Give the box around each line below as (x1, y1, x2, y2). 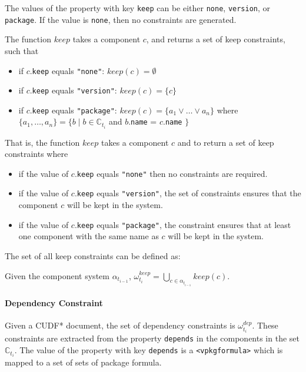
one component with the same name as (18, 230, 159, 242)
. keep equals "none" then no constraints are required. (74, 167, 268, 179)
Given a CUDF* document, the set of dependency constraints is (5, 319, 235, 331)
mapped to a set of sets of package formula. (5, 356, 162, 368)
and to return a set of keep (177, 136, 274, 148)
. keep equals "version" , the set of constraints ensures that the (74, 187, 301, 199)
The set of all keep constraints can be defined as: (5, 249, 181, 262)
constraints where (5, 148, 68, 160)
